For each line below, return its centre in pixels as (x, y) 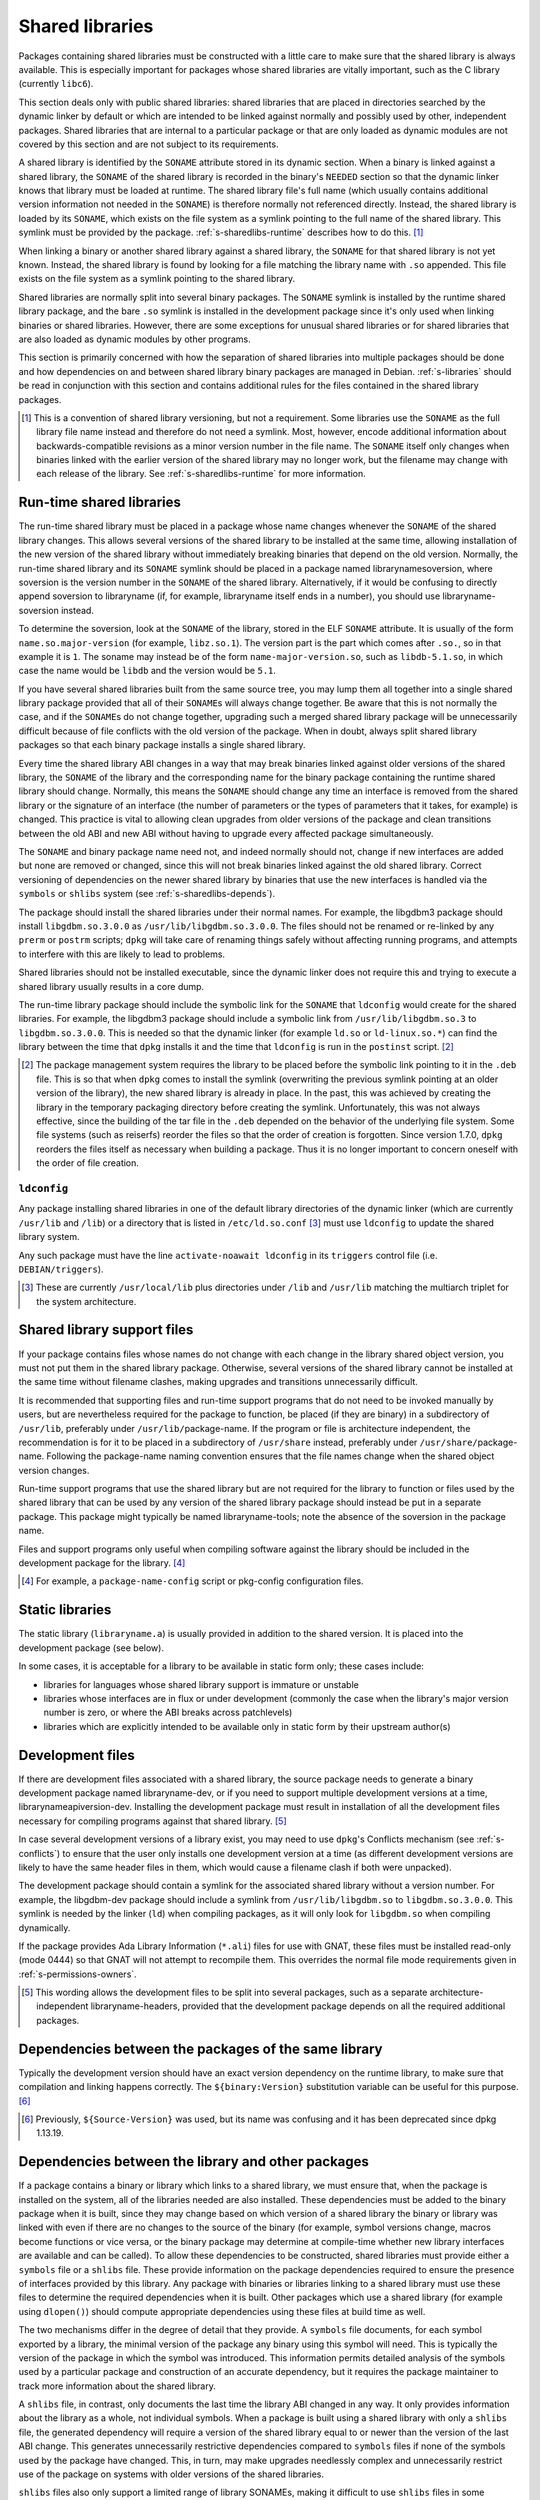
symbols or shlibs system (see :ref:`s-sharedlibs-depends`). (146, 894)
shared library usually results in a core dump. (111, 986)
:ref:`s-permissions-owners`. (77, 1974)
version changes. (54, 1470)
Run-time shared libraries (100, 502)
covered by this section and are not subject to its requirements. (148, 144)
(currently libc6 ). (56, 84)
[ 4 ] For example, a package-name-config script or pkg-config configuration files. (192, 1581)
